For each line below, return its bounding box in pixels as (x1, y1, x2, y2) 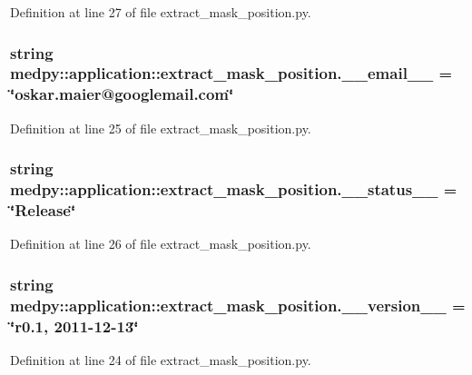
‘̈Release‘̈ (10, 199, 76, 222)
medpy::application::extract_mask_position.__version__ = (10, 293, 466, 316)
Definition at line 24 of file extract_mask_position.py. (10, 350, 311, 369)
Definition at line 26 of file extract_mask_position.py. (10, 234, 311, 253)
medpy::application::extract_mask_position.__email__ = (10, 62, 453, 84)
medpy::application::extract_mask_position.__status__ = (10, 178, 457, 201)
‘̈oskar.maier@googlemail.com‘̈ (10, 83, 234, 105)
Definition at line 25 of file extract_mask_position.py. (10, 118, 311, 137)
